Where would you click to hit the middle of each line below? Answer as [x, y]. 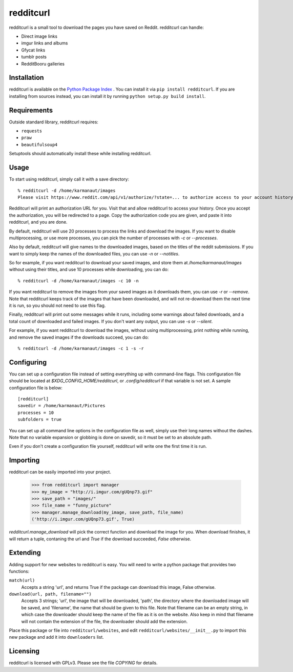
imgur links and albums [45, 43]
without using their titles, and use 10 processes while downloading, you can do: [89, 270]
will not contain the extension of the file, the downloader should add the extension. [105, 621]
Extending [25, 553]
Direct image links [39, 36]
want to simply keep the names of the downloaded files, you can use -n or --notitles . [94, 254]
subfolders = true [40, 419]
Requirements [31, 110]
